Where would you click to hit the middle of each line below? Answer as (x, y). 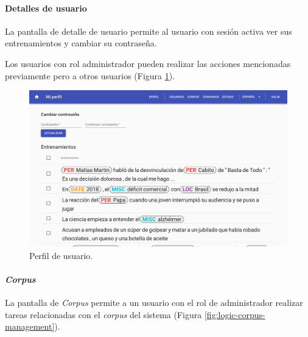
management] (30, 326)
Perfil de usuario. (61, 255)
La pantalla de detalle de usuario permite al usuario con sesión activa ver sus (149, 31)
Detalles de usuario (46, 8)
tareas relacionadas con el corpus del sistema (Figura (103, 314)
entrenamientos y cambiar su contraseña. (81, 43)
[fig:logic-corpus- (235, 314)
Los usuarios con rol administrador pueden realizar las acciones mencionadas (148, 63)
